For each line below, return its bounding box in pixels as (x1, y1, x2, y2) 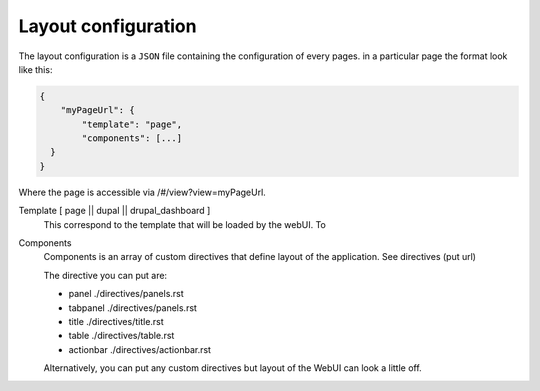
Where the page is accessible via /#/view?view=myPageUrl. (18, 186, 267, 198)
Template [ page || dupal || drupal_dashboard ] (18, 205, 211, 217)
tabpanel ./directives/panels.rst (68, 301, 197, 314)
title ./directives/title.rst (68, 315, 164, 327)
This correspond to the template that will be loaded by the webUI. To (43, 218, 327, 230)
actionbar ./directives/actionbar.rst (68, 343, 212, 355)
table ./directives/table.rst (68, 330, 175, 342)
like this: (18, 63, 53, 75)
